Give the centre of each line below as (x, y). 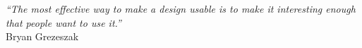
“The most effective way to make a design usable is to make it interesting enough (181, 8)
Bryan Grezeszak (42, 36)
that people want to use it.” (64, 22)
